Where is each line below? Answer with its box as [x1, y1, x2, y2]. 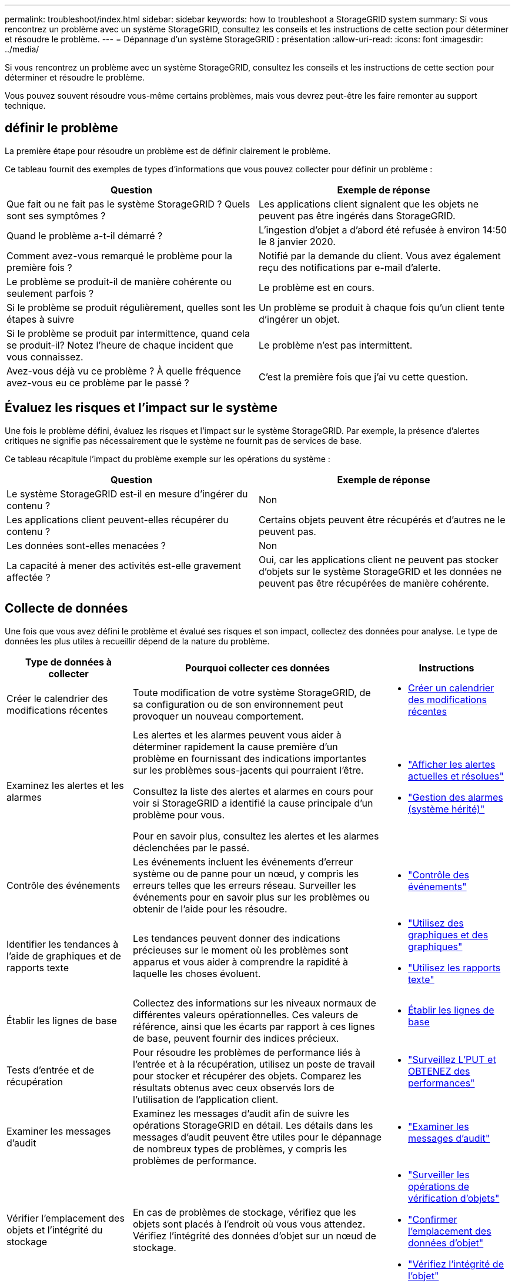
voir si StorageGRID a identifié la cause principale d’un [133, 797, 373, 809]
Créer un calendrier [408, 681, 494, 694]
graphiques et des [408, 928, 489, 941]
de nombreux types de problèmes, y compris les [133, 1142, 347, 1155]
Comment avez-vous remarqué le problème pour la [6, 249, 233, 262]
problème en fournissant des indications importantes [133, 752, 367, 764]
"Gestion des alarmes [408, 791, 503, 803]
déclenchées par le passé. [133, 841, 250, 854]
